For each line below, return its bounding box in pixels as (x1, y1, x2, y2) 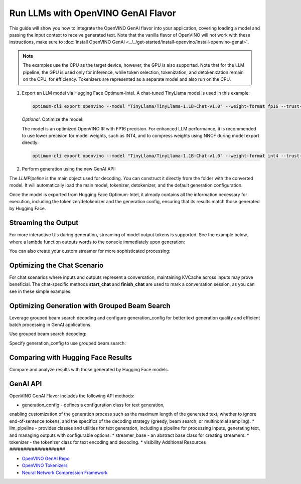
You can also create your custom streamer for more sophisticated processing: (9, 248, 171, 254)
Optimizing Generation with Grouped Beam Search (9, 301, 171, 310)
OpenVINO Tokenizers (22, 462, 68, 468)
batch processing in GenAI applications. (9, 321, 92, 328)
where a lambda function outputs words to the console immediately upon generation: (9, 239, 185, 245)
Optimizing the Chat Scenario (9, 261, 104, 269)
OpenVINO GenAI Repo (22, 455, 70, 461)
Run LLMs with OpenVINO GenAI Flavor (9, 8, 177, 19)
